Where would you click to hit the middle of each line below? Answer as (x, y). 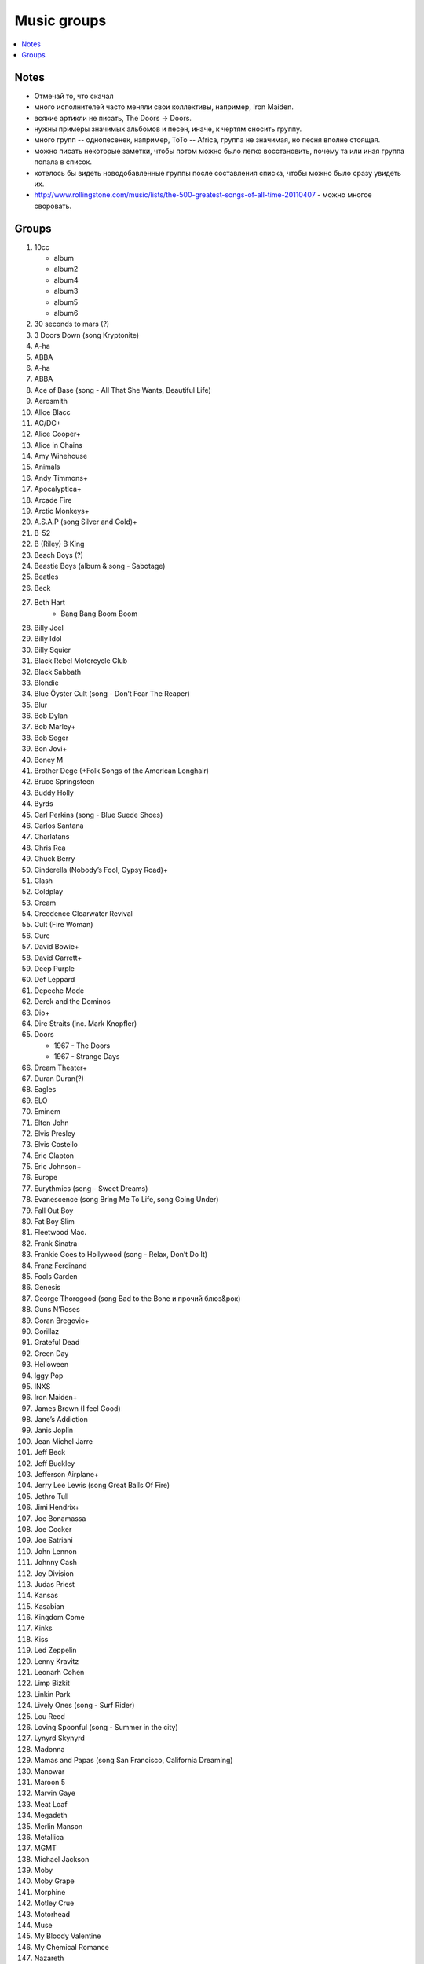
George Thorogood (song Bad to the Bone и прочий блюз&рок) (137, 1298)
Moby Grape (54, 1881)
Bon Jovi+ (51, 749)
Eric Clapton (54, 1156)
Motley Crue (54, 1903)
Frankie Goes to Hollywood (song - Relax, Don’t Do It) (121, 1255)
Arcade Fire (53, 500)
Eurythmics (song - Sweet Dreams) (91, 1188)
